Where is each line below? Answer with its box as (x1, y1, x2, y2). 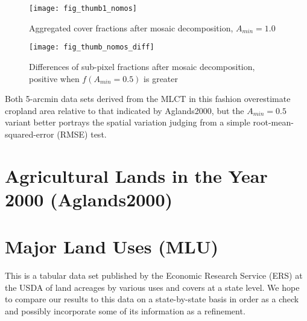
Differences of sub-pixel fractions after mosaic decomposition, (29, 60, 255, 72)
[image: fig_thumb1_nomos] (29, 4, 137, 13)
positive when (29, 72, 80, 84)
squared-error (5, 127, 54, 140)
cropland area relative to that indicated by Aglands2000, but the (5, 104, 244, 116)
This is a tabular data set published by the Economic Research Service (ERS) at (5, 269, 303, 282)
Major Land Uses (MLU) (5, 234, 219, 259)
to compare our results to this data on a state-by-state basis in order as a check (5, 293, 299, 305)
